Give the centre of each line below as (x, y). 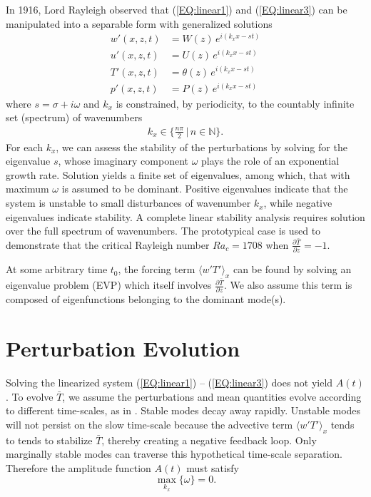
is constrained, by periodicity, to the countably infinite (235, 103)
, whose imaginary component (123, 161)
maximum (27, 189)
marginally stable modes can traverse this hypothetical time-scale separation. (174, 454)
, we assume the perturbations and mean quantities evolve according (212, 396)
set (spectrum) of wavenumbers (74, 117)
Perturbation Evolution (123, 348)
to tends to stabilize (49, 440)
